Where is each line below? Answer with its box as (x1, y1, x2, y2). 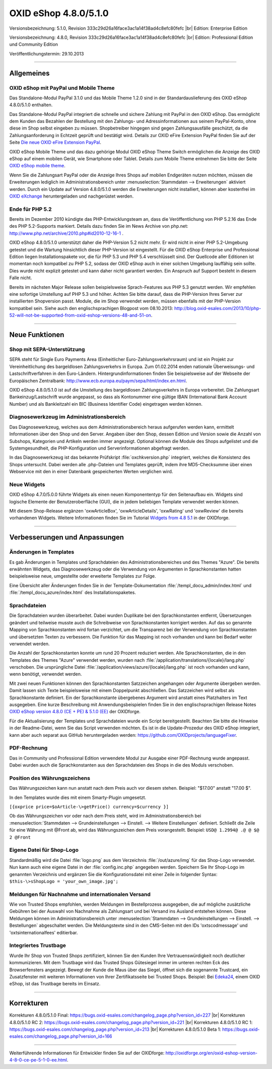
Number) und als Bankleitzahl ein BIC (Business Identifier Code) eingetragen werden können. (9, 401, 203, 407)
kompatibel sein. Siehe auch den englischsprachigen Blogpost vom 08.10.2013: (9, 305, 173, 311)
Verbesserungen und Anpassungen (9, 533, 124, 542)
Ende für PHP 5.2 (9, 206, 52, 213)
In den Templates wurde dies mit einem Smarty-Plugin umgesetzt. (9, 794, 147, 800)
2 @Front (9, 834, 31, 840)
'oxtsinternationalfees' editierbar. (9, 929, 78, 935)
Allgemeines (9, 69, 50, 78)
